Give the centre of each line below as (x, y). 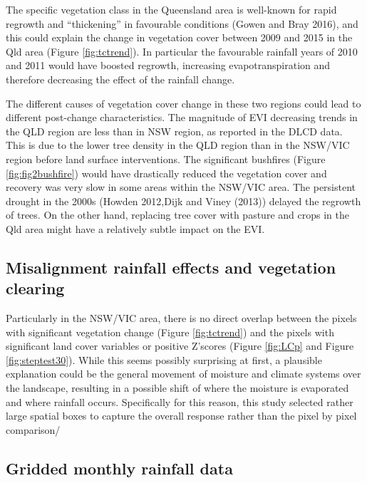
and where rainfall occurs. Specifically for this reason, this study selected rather (180, 401)
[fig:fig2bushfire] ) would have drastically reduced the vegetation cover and (166, 173)
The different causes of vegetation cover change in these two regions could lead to (183, 103)
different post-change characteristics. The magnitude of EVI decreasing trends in (182, 117)
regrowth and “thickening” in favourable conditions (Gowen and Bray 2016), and (182, 23)
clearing (35, 288)
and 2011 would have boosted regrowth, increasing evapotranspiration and (168, 65)
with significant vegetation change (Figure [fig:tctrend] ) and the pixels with (170, 332)
